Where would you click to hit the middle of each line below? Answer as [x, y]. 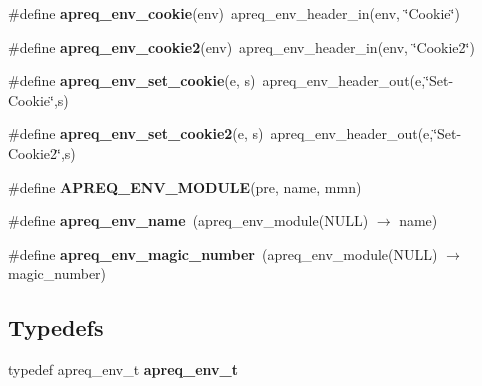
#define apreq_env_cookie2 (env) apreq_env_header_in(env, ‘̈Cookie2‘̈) [241, 46]
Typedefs [56, 327]
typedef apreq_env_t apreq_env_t [123, 369]
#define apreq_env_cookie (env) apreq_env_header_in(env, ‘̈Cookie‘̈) [234, 13]
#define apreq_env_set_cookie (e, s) [132, 80]
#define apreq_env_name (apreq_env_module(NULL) [188, 220]
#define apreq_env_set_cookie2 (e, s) [136, 133]
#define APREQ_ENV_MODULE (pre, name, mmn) [185, 186]
